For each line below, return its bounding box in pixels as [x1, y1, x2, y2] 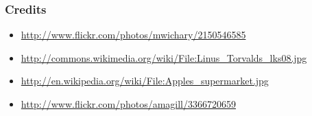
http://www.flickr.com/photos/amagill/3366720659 [21, 97, 236, 111]
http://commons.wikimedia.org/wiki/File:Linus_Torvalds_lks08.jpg [21, 50, 307, 65]
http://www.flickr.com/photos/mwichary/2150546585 [21, 27, 246, 42]
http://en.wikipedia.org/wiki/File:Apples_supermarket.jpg [21, 73, 269, 88]
